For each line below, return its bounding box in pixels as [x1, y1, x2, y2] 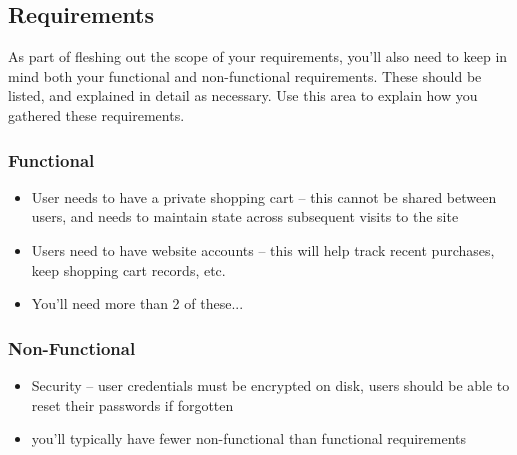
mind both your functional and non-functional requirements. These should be [8, 65, 482, 86]
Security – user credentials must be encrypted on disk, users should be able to [31, 374, 510, 395]
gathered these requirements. [8, 104, 185, 125]
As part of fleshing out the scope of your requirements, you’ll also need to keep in [8, 46, 508, 67]
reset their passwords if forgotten [31, 394, 234, 415]
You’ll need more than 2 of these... [31, 293, 244, 314]
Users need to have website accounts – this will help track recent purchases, [31, 239, 495, 260]
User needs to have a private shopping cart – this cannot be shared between [31, 186, 497, 207]
